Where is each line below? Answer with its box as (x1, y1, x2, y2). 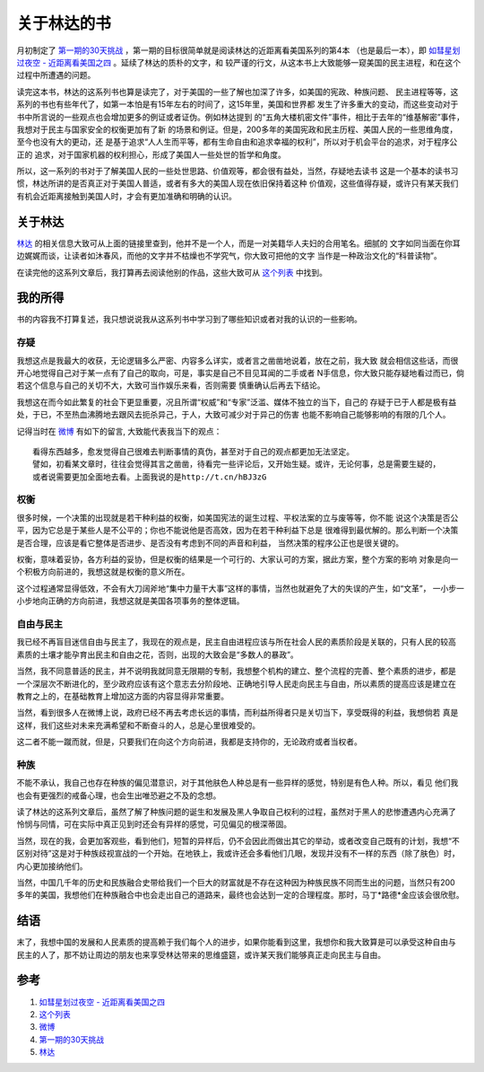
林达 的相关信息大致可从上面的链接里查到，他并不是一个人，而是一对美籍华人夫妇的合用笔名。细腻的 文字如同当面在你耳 (16, 238, 461, 249)
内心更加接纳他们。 (16, 860, 88, 871)
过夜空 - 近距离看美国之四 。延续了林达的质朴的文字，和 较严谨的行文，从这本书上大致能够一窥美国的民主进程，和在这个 (16, 57, 462, 67)
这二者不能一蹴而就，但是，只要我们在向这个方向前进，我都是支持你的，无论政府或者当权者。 (16, 736, 362, 747)
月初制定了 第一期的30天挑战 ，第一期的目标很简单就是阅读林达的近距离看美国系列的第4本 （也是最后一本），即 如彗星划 (16, 45, 461, 56)
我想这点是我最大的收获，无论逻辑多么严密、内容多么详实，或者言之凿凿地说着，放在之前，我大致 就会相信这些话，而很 (16, 355, 459, 365)
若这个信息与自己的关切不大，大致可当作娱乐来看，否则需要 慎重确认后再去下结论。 (16, 380, 325, 391)
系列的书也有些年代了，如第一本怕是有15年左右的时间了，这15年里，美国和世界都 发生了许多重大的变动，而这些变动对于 (16, 99, 459, 110)
